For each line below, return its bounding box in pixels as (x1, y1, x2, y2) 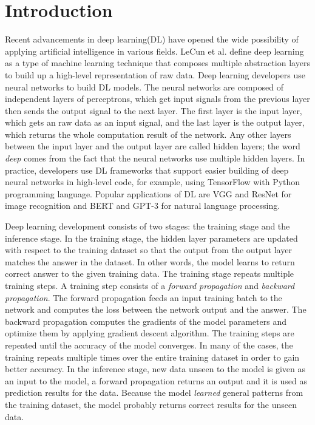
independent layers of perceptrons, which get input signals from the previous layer (5, 92, 310, 105)
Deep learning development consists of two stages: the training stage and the (5, 220, 290, 233)
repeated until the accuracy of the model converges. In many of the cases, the (5, 338, 293, 351)
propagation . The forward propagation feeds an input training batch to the (5, 291, 282, 304)
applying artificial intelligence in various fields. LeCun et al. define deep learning (5, 44, 304, 57)
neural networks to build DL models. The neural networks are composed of (5, 80, 283, 93)
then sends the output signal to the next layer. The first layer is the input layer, (5, 104, 302, 117)
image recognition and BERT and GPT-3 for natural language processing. (5, 199, 280, 212)
